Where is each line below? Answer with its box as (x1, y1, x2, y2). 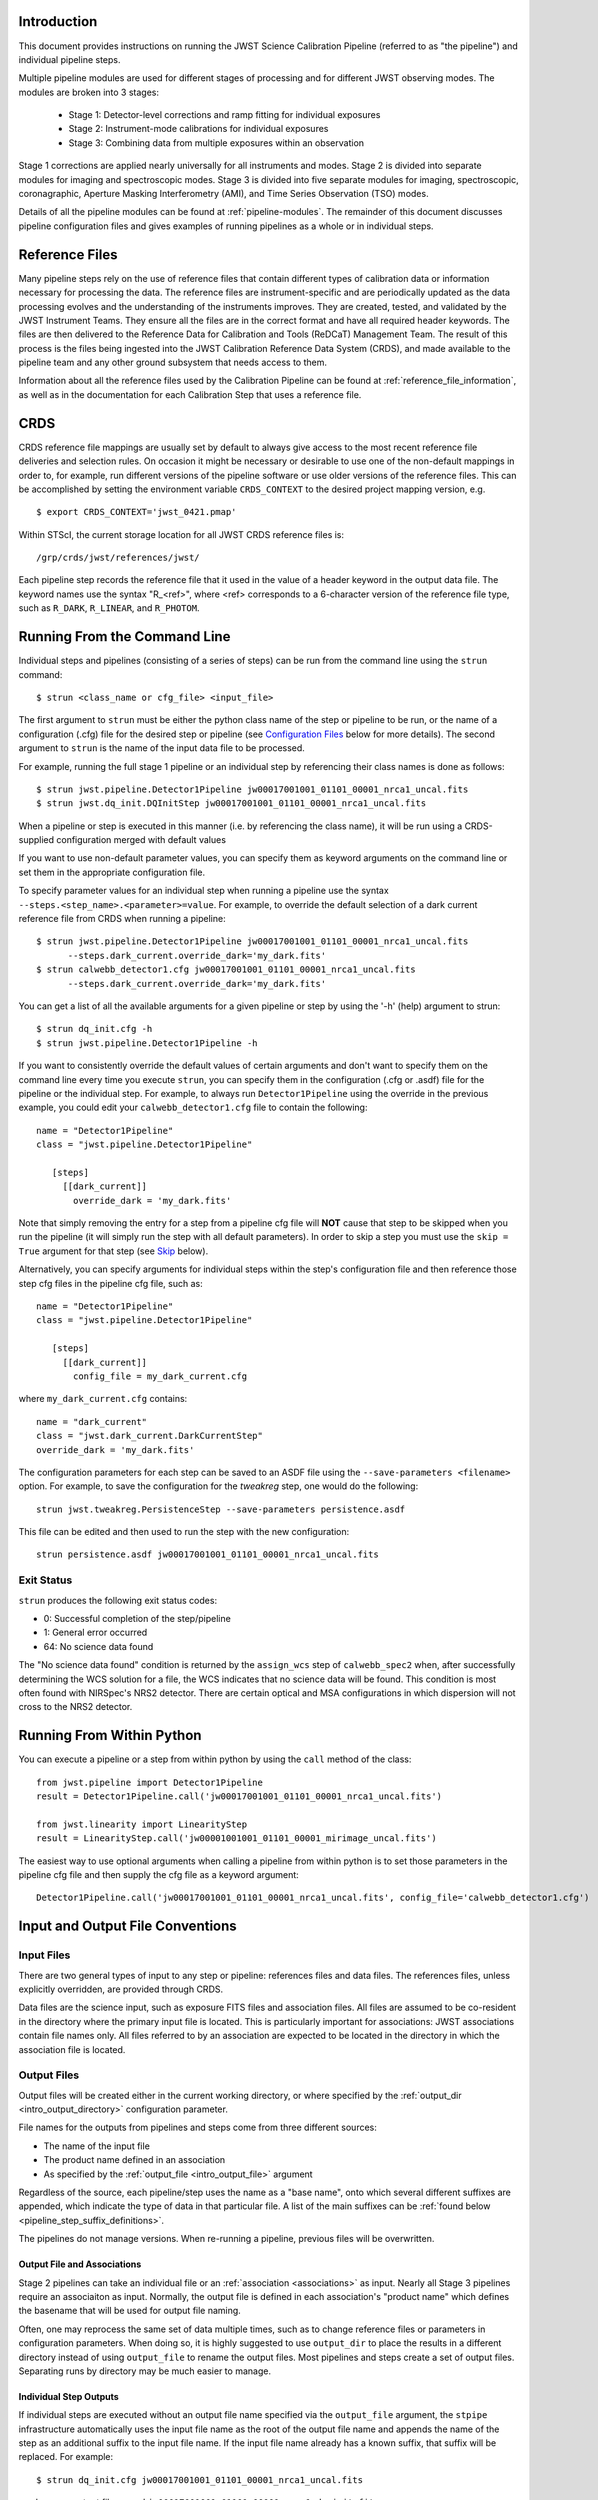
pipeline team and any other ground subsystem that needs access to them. (18, 356, 327, 369)
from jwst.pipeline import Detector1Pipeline (36, 1776, 264, 1788)
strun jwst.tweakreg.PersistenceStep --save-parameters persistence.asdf (36, 1503, 406, 1515)
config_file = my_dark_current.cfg (73, 1370, 248, 1382)
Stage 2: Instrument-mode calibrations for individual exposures (68, 123, 329, 135)
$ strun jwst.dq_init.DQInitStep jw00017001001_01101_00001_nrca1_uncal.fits (36, 798, 427, 809)
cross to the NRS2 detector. (18, 1701, 133, 1713)
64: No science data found (43, 1640, 154, 1652)
